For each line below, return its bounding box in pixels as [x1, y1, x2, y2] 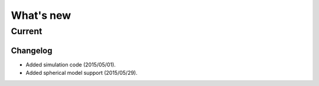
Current [11, 26, 43, 37]
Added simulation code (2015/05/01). [25, 61, 116, 68]
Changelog [11, 45, 53, 55]
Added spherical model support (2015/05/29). [25, 70, 138, 77]
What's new [11, 9, 71, 22]
